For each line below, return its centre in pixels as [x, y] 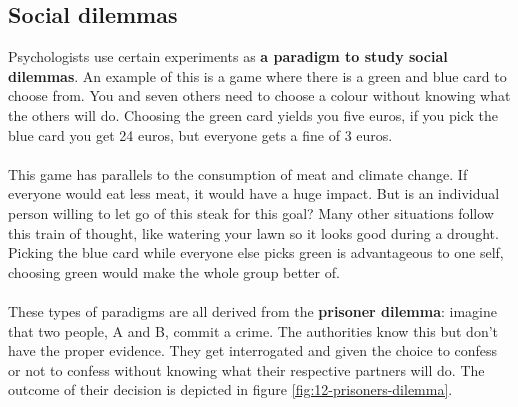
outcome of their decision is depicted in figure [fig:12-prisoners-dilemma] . [230, 389]
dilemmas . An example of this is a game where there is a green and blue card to [257, 75]
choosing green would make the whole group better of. [174, 271]
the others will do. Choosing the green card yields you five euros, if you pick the [253, 114]
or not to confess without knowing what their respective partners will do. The [246, 369]
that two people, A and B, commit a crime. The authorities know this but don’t [253, 330]
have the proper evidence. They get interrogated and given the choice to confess [253, 350]
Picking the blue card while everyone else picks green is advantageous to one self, [256, 252]
